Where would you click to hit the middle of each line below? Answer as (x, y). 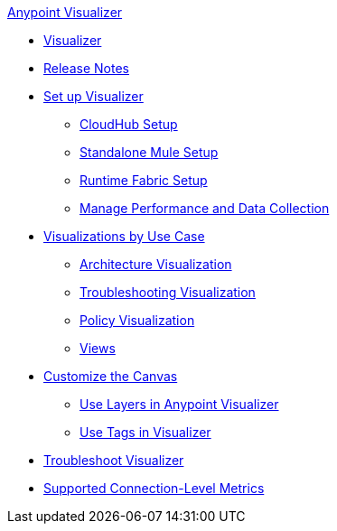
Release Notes (86, 68)
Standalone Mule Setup (149, 152)
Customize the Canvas (111, 376)
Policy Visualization (137, 320)
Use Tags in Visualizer (145, 432)
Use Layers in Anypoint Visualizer (179, 404)
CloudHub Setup (129, 124)
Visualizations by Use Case (124, 236)
